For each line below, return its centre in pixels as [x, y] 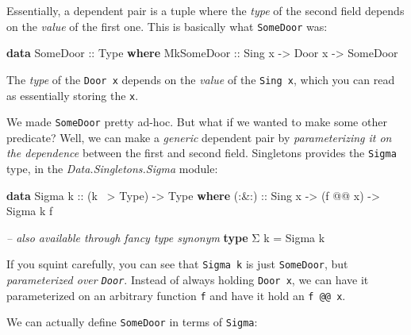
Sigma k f [30, 211]
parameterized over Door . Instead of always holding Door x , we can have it [188, 280]
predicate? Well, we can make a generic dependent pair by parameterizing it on [199, 137]
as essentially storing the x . [73, 95]
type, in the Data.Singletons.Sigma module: [112, 169]
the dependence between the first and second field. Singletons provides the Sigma [202, 153]
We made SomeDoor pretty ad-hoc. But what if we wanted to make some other [197, 122]
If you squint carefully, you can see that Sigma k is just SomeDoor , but [177, 264]
